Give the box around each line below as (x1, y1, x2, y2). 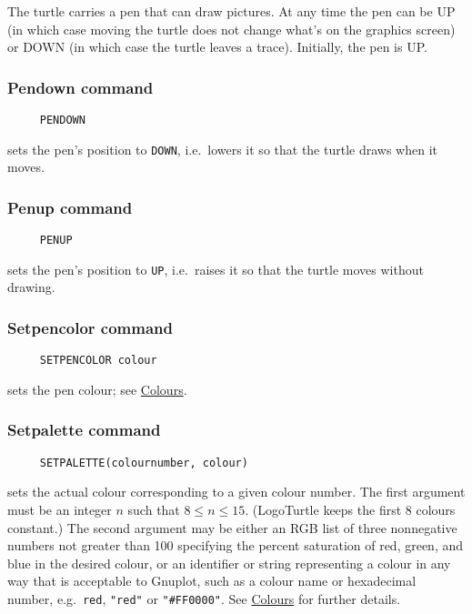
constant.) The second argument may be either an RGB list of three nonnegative (7, 518, 457, 537)
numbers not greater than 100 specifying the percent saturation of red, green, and (7, 536, 464, 555)
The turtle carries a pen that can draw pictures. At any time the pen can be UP (7, 2, 456, 20)
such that (127, 499, 180, 518)
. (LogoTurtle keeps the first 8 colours (245, 499, 456, 518)
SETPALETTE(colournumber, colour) (39, 456, 248, 469)
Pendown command (7, 75, 154, 98)
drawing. (7, 277, 55, 297)
